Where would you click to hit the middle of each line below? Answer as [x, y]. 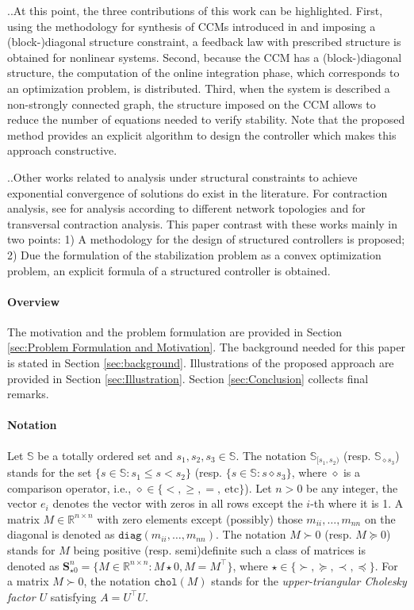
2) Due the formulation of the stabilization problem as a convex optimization [194, 254]
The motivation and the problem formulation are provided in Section [175, 331]
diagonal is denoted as [61, 534]
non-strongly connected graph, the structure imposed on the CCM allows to [192, 104]
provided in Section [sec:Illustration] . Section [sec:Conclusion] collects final [188, 378]
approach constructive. [62, 150]
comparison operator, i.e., [69, 487]
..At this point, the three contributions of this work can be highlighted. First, [195, 10]
